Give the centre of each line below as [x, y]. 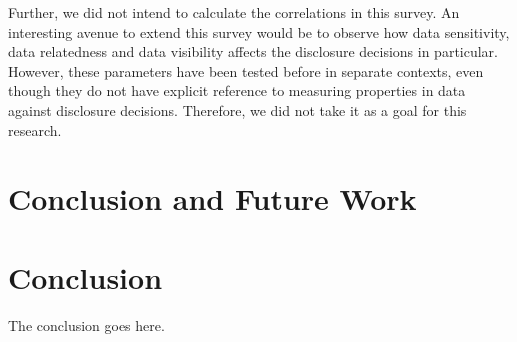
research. [35, 129]
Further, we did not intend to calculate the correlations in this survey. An [234, 12]
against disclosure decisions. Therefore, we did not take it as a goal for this [237, 109]
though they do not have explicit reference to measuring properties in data [237, 90]
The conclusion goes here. [86, 324]
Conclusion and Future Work [212, 198]
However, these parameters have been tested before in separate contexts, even [246, 70]
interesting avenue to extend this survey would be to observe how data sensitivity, [259, 31]
